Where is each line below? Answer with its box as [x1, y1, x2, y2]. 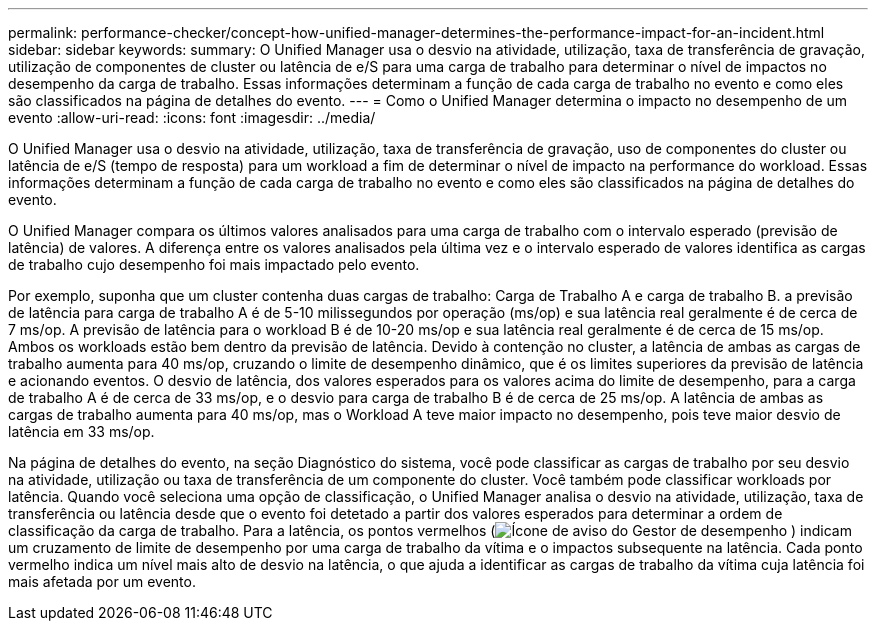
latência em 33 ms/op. [8, 423, 155, 440]
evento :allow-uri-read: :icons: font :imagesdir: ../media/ [8, 109, 376, 126]
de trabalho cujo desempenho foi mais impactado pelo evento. [8, 256, 420, 273]
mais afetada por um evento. [8, 573, 196, 590]
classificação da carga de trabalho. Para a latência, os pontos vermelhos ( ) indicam [8, 522, 852, 539]
